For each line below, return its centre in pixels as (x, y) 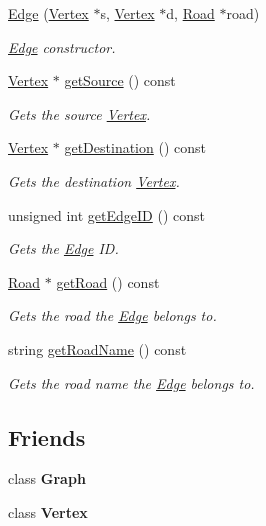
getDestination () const (135, 147)
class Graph (47, 478)
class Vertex (48, 511)
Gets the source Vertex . (79, 113)
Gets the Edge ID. (63, 248)
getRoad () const (108, 281)
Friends (47, 436)
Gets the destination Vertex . (94, 180)
